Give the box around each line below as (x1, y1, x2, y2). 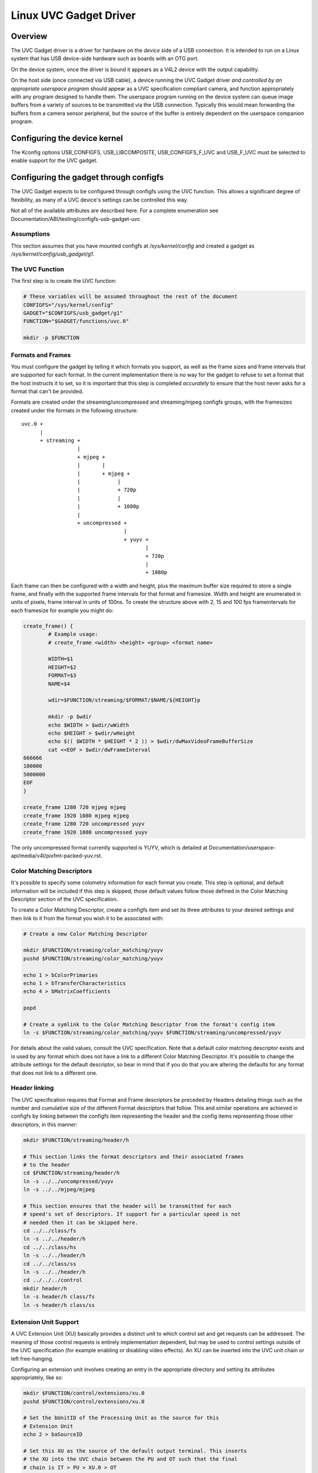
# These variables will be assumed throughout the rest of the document (23, 293, 238, 300)
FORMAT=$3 (48, 672, 77, 679)
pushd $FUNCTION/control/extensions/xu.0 (23, 1398, 145, 1405)
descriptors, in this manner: (11, 1121, 78, 1128)
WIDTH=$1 (48, 656, 74, 662)
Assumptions (11, 230, 50, 238)
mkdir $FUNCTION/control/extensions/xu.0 (23, 1390, 145, 1396)
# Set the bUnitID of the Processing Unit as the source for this (23, 1415, 219, 1421)
